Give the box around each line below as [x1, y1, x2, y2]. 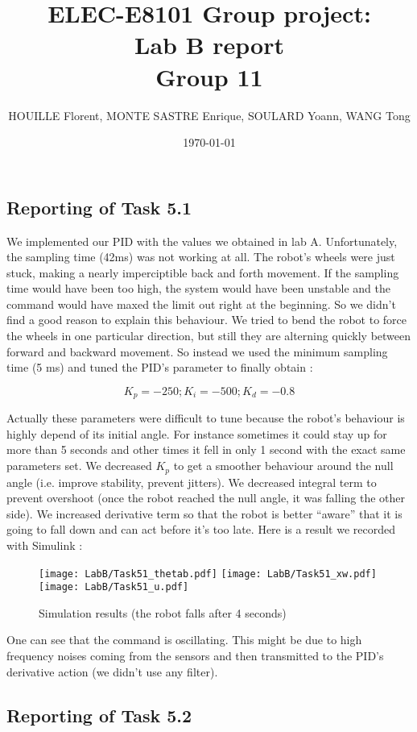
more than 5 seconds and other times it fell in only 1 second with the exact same [6, 441, 406, 458]
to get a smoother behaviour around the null [173, 457, 394, 474]
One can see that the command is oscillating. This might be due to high [6, 631, 362, 648]
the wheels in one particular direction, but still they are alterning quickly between [6, 327, 411, 344]
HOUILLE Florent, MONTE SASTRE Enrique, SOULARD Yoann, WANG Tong [8, 106, 411, 123]
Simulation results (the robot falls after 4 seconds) [39, 604, 287, 621]
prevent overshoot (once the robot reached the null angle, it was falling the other [6, 489, 406, 506]
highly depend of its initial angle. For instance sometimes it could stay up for [6, 425, 387, 442]
